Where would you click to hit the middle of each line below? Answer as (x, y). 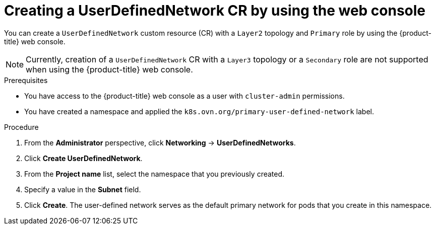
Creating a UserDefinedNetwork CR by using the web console (215, 11)
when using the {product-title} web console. (109, 69)
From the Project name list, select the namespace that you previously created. (154, 174)
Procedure (21, 127)
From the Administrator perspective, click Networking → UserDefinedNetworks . (160, 142)
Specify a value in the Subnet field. (83, 189)
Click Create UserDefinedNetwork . (83, 158)
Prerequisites (26, 80)
